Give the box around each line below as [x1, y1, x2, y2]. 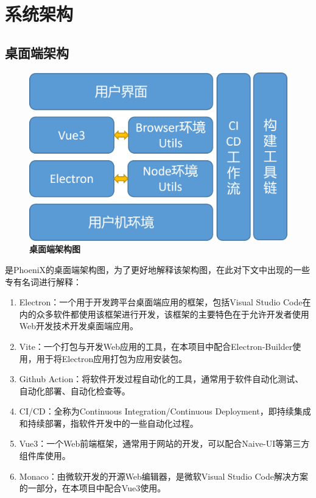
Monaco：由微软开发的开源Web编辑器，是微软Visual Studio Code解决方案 [19, 469, 308, 482]
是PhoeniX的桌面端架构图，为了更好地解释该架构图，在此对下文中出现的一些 [5, 263, 311, 276]
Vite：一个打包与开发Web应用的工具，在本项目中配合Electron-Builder [19, 340, 293, 352]
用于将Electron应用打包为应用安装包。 [36, 352, 188, 365]
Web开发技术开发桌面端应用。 [19, 319, 139, 332]
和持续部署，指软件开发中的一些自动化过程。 [19, 416, 198, 429]
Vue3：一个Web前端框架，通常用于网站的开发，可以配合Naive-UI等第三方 [19, 437, 310, 450]
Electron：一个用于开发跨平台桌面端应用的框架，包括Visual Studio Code [19, 296, 303, 308]
